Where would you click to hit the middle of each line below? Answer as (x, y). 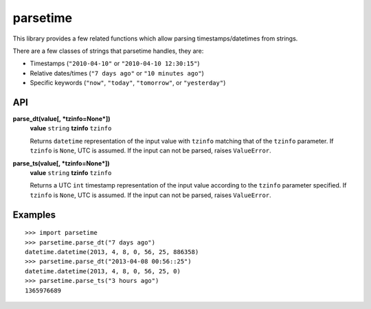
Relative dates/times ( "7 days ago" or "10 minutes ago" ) (117, 73)
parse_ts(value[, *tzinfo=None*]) (61, 163)
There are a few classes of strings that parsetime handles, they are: (108, 51)
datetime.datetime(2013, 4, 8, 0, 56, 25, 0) (103, 271)
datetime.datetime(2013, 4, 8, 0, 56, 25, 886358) (112, 252)
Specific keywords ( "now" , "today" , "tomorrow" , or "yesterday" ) (128, 83)
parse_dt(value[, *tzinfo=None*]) (61, 119)
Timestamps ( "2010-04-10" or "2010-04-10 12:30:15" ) (115, 64)
